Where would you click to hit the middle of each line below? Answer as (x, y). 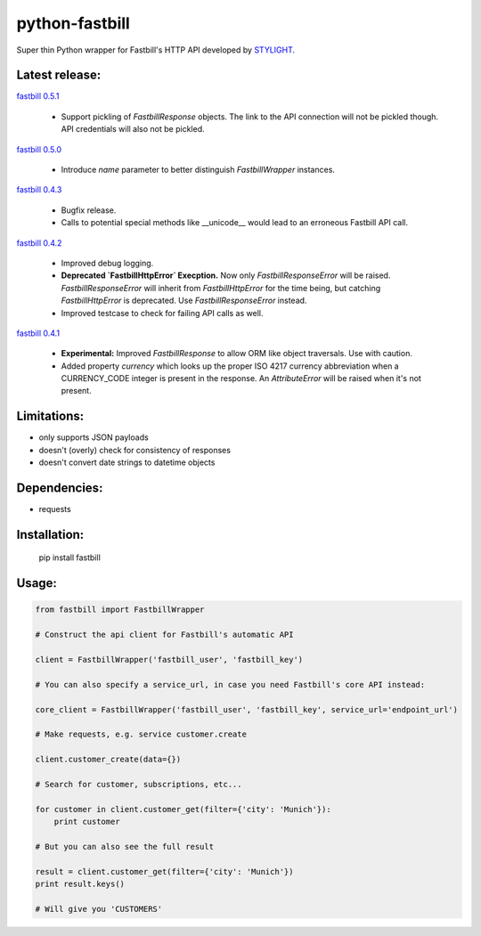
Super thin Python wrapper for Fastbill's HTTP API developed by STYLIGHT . (156, 50)
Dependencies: (60, 488)
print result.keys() (80, 884)
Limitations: (50, 416)
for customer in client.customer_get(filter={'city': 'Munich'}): (183, 809)
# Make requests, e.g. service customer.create (141, 734)
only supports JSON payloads (94, 437)
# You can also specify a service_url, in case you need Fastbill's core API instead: (230, 684)
